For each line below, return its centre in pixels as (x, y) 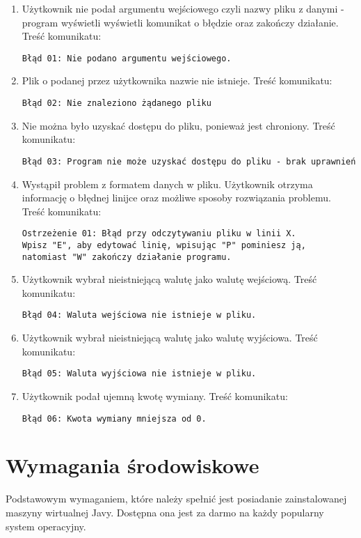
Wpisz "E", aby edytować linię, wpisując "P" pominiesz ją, (164, 245)
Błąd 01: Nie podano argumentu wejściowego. (127, 58)
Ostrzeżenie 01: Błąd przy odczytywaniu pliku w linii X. (159, 234)
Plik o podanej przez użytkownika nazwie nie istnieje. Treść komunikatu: (177, 80)
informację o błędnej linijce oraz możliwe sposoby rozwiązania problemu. (176, 198)
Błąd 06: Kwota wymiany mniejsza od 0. (114, 418)
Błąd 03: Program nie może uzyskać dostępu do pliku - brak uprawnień (189, 161)
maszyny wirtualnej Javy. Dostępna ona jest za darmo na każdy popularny (165, 512)
